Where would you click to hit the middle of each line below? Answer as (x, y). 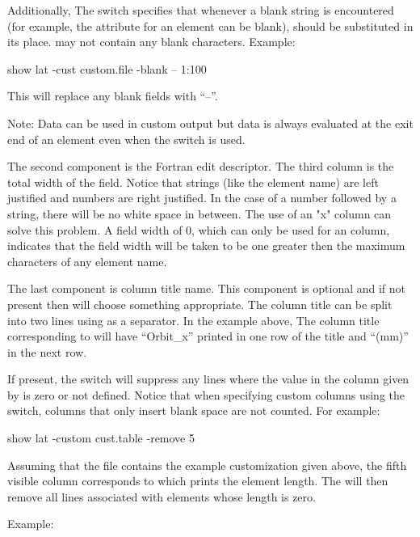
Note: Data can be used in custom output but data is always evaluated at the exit (210, 123)
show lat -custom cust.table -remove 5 (101, 438)
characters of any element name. (87, 261)
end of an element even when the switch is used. (126, 139)
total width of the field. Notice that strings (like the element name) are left (193, 182)
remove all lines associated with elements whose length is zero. (162, 496)
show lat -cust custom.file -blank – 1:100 (107, 68)
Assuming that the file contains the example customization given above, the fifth (207, 465)
